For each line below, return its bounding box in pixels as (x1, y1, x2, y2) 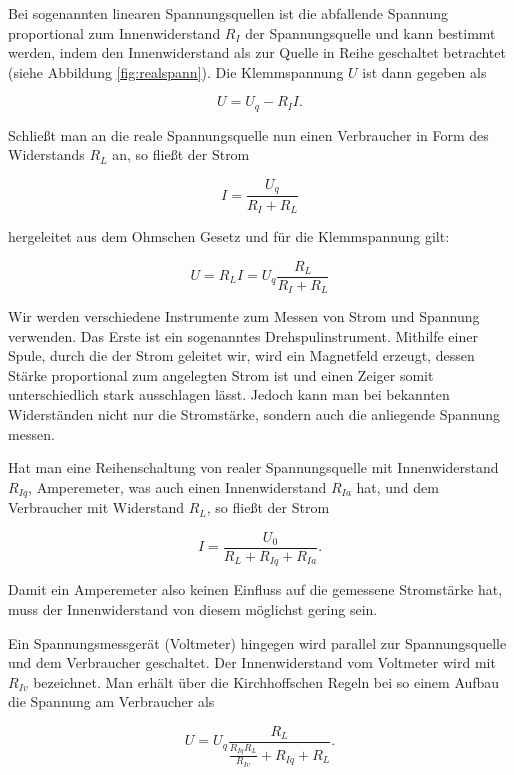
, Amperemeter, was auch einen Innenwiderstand (28, 476, 327, 497)
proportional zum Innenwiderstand (8, 22, 221, 43)
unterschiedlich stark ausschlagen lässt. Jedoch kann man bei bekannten (8, 384, 450, 405)
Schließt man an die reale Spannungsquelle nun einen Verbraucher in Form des (8, 124, 489, 145)
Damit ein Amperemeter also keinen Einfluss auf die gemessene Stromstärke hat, (8, 579, 503, 600)
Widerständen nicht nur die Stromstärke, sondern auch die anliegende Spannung (8, 404, 501, 425)
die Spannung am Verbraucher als (8, 691, 215, 712)
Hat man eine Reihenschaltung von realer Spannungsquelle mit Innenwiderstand (8, 457, 499, 478)
